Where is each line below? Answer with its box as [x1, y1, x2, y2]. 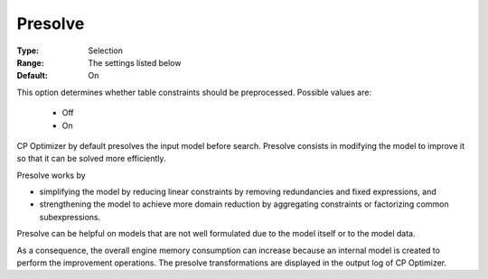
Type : [16, 45, 40, 56]
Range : [16, 57, 44, 68]
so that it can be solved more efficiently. [16, 153, 166, 164]
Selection [88, 45, 124, 56]
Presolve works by [16, 170, 86, 181]
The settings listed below [88, 57, 182, 68]
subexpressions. [39, 211, 101, 222]
